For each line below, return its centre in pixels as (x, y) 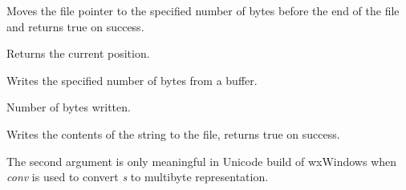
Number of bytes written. (69, 107)
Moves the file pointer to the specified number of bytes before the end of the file (203, 10)
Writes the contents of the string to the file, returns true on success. (173, 133)
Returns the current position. (78, 53)
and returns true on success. (75, 26)
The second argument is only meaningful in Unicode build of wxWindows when (202, 161)
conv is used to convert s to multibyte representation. (138, 177)
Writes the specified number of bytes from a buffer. (132, 80)
